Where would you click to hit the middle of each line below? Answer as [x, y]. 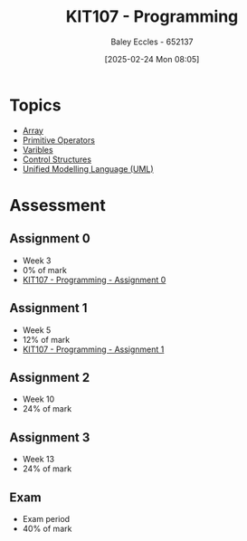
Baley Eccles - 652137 [152, 42]
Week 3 [37, 261]
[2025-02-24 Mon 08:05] [152, 59]
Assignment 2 [50, 377]
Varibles [38, 149]
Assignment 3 [50, 437]
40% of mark [47, 528]
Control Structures [57, 159]
